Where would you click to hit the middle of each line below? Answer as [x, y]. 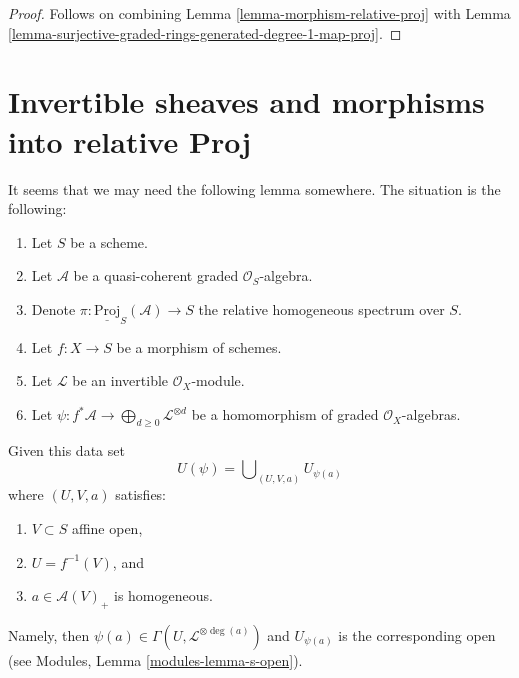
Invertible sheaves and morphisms [246, 101]
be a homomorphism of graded [285, 414]
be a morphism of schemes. [199, 346]
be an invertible [120, 380]
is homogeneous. [163, 595]
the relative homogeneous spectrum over [321, 308]
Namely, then [49, 634]
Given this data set [66, 449]
